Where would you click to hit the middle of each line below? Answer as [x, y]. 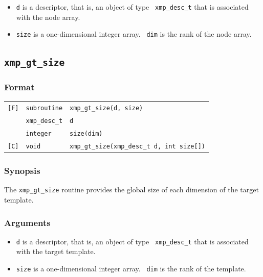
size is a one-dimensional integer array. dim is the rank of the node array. [134, 34]
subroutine [44, 108]
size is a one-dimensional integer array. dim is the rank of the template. [131, 269]
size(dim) [86, 134]
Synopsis [22, 171]
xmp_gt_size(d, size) [106, 108]
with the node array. [48, 17]
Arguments [27, 222]
